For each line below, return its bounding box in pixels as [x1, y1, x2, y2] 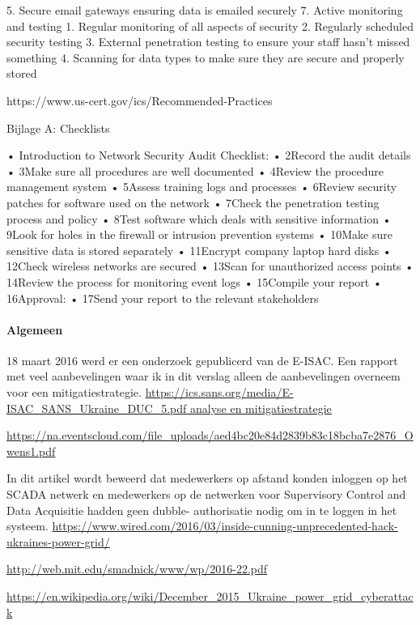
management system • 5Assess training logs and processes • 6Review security [6, 178, 397, 195]
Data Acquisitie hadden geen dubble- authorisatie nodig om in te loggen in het [6, 501, 397, 518]
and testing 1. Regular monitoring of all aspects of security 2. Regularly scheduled [6, 17, 414, 34]
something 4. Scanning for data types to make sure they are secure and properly [6, 49, 405, 66]
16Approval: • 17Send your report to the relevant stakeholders [6, 289, 319, 306]
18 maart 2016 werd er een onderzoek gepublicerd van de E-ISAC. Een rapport [6, 351, 398, 368]
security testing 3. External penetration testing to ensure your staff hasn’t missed [6, 33, 410, 50]
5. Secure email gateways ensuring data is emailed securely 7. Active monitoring [6, 2, 403, 18]
